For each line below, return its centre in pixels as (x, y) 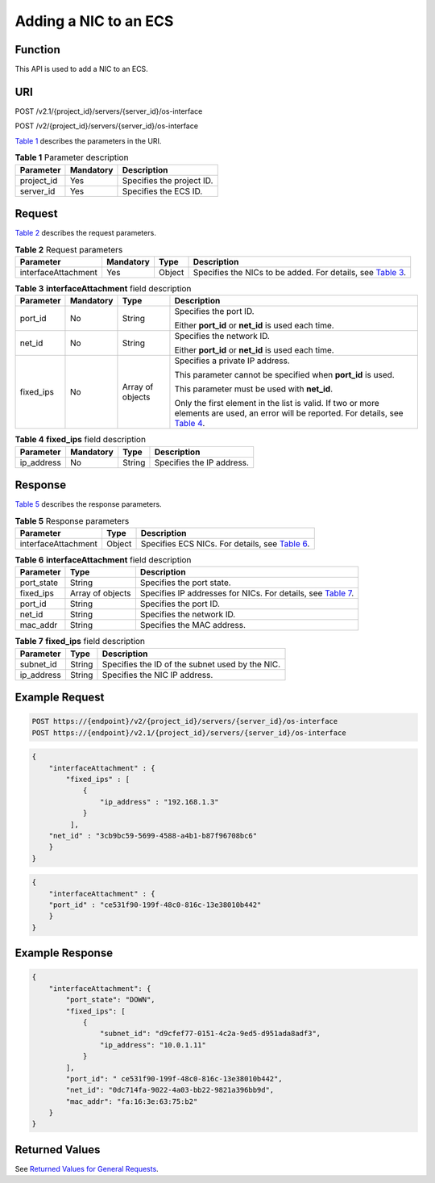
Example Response (64, 953)
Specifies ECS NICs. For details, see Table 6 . (225, 543)
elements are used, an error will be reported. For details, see (289, 413)
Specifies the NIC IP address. (157, 675)
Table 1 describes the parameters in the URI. (88, 140)
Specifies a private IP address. (232, 361)
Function (37, 50)
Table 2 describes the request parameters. (85, 233)
